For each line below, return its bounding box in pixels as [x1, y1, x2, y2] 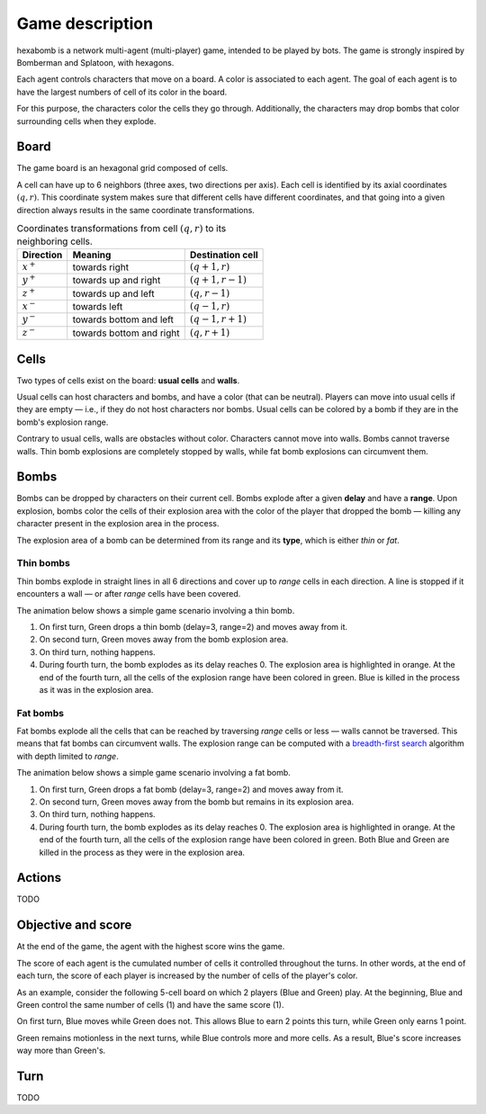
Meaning [72, 248, 112, 261]
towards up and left [72, 287, 155, 300]
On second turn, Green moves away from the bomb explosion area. [39, 634, 289, 645]
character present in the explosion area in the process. [16, 518, 220, 529]
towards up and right [72, 274, 161, 287]
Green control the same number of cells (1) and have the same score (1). [16, 999, 284, 1010]
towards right [72, 261, 130, 274]
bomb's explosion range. [16, 417, 109, 427]
